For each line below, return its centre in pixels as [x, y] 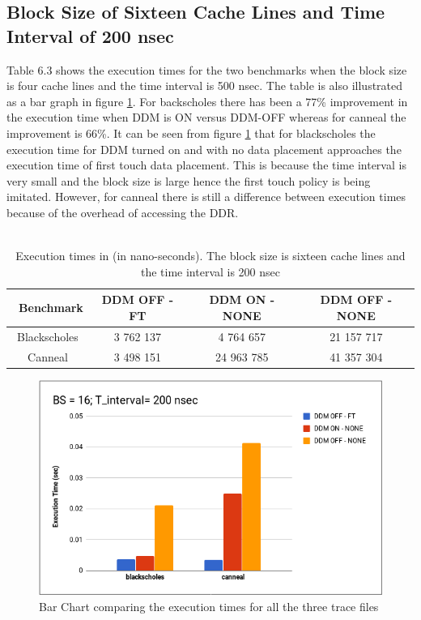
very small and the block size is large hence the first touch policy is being [189, 180]
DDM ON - [242, 299]
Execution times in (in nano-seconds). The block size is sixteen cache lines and [210, 256]
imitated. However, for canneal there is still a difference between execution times [206, 197]
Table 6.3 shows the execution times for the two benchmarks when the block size [207, 69]
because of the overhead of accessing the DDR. [123, 212]
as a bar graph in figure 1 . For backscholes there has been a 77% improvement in [207, 101]
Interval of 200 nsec [90, 35]
